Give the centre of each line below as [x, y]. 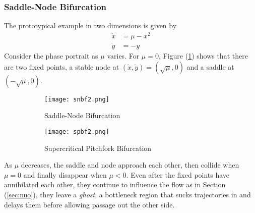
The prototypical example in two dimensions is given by [90, 25]
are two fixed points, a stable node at [62, 66]
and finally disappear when [65, 174]
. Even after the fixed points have [178, 174]
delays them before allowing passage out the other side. [89, 204]
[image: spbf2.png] [77, 132]
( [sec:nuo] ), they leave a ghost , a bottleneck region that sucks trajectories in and [127, 195]
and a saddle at [210, 66]
